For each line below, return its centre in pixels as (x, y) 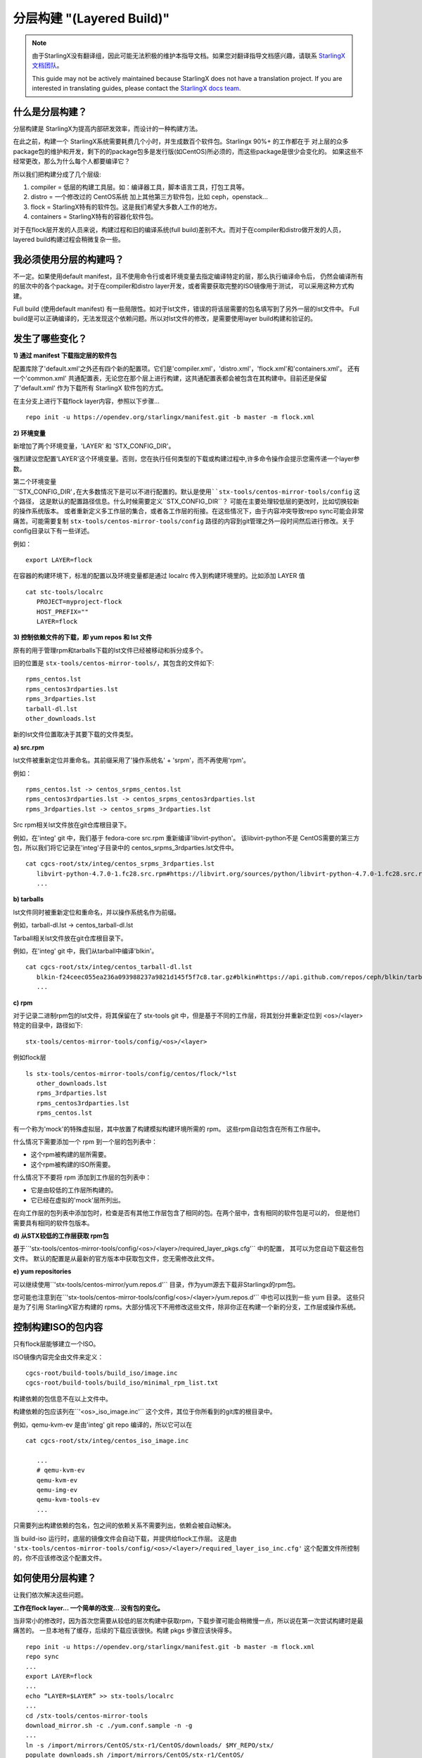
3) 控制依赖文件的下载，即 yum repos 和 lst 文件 (83, 637)
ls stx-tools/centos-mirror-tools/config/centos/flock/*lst (131, 1073)
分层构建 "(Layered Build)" (91, 18)
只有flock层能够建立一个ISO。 (56, 1344)
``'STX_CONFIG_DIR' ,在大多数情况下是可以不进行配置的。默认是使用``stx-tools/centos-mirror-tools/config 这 (187, 492)
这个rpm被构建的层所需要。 (70, 1155)
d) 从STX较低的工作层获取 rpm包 (61, 1236)
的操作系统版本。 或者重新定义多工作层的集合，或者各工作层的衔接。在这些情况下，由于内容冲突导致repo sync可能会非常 (188, 511)
